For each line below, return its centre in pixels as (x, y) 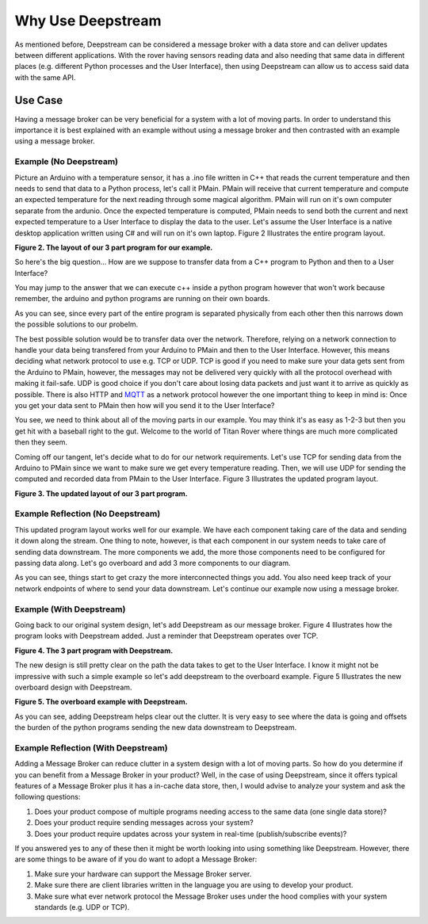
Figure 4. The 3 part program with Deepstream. (94, 651)
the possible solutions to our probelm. (76, 324)
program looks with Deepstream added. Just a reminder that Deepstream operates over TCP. (166, 636)
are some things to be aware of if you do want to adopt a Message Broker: (136, 859)
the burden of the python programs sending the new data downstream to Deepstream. (156, 727)
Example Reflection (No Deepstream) (88, 514)
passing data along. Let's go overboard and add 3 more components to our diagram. (153, 563)
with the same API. (45, 77)
